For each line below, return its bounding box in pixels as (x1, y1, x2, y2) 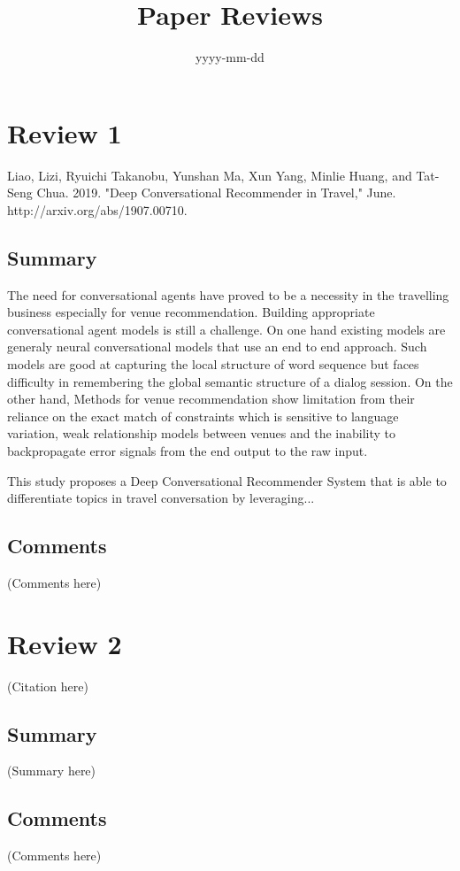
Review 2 (7, 625, 122, 661)
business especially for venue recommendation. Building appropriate (7, 303, 375, 321)
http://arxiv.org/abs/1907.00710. (7, 200, 188, 219)
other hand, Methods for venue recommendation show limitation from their (7, 389, 415, 408)
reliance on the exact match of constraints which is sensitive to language (7, 406, 399, 425)
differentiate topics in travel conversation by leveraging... (7, 489, 315, 507)
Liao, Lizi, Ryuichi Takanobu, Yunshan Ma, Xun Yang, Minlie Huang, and (7, 166, 412, 184)
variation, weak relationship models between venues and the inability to (7, 424, 395, 443)
